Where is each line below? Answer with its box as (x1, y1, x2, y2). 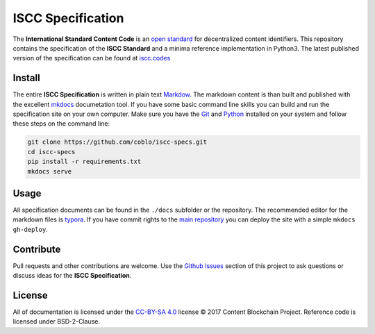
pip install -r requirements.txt (27, 158, 142, 166)
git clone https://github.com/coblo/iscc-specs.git (27, 138, 208, 146)
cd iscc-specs (27, 148, 76, 156)
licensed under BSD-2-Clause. (12, 317, 101, 326)
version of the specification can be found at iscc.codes (12, 54, 171, 62)
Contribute (12, 243, 61, 255)
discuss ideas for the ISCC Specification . (12, 272, 132, 280)
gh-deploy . (12, 225, 48, 233)
